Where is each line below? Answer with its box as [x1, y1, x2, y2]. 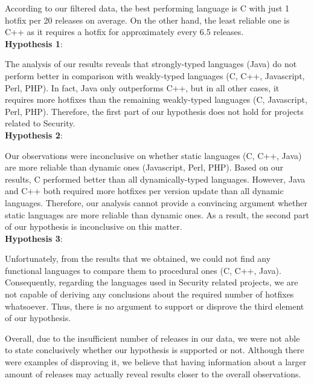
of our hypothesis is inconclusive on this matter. [5, 220, 182, 233]
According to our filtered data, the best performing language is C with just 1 [5, 2, 290, 14]
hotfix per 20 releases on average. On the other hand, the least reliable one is [5, 13, 290, 26]
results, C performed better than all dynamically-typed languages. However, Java [5, 172, 306, 185]
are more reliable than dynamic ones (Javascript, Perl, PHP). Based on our [5, 161, 284, 174]
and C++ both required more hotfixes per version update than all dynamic [5, 184, 284, 197]
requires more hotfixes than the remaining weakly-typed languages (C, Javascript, [5, 93, 307, 106]
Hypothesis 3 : [5, 232, 63, 244]
